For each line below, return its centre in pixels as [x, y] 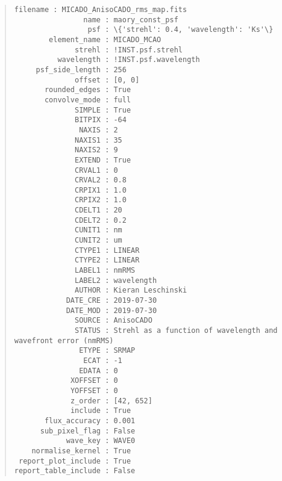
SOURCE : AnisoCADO [114, 321]
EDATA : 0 [99, 371]
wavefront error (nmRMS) [64, 340]
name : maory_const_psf [131, 20]
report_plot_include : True [75, 461]
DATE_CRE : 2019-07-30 [111, 301]
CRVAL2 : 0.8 [101, 180]
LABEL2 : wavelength [116, 280]
